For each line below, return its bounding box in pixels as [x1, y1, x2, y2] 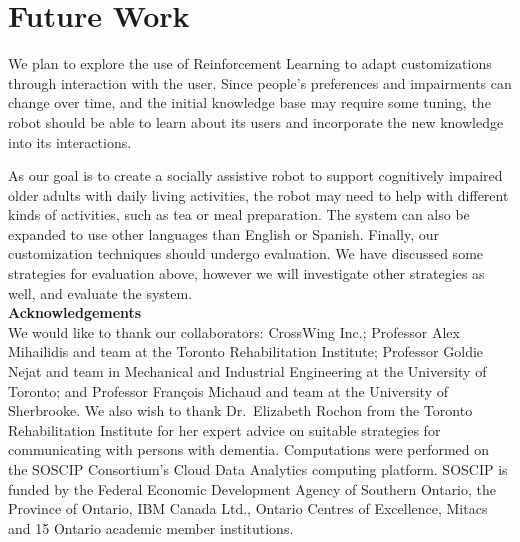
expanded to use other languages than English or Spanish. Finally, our [8, 223, 440, 244]
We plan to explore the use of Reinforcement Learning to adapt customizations [8, 53, 492, 74]
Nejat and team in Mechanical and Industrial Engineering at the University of [8, 361, 487, 382]
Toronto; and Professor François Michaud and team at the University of [8, 380, 448, 401]
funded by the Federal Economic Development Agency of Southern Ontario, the [8, 478, 497, 499]
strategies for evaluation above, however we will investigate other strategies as [8, 263, 485, 284]
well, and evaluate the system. [8, 282, 193, 303]
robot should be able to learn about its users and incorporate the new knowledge [8, 111, 504, 132]
